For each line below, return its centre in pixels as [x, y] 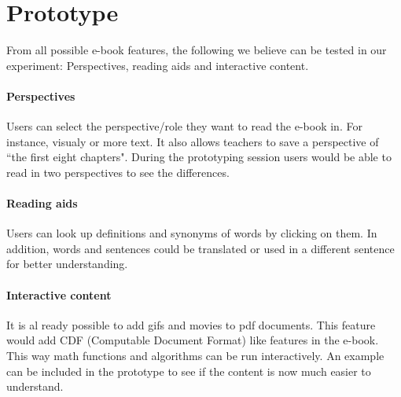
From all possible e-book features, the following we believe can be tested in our [197, 50]
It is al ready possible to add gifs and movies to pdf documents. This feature [191, 324]
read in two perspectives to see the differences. [118, 172]
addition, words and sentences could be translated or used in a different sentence [200, 248]
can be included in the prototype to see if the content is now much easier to [189, 371]
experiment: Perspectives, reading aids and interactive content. [158, 65]
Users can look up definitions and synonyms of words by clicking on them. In [192, 233]
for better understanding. [67, 264]
